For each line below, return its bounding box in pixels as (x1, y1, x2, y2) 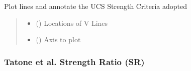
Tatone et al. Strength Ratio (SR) (4, 55, 145, 68)
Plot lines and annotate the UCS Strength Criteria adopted (4, 1, 187, 11)
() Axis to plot (36, 34, 81, 45)
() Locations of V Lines (36, 17, 108, 28)
